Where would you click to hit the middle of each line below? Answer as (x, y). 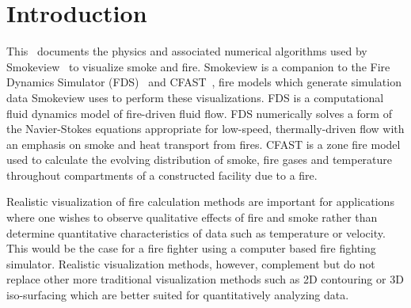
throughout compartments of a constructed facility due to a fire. (162, 175)
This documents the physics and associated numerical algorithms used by (187, 51)
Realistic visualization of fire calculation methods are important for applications (200, 202)
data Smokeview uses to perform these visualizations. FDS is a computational (195, 97)
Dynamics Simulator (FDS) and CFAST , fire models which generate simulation (204, 82)
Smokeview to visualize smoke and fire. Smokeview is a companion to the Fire (198, 66)
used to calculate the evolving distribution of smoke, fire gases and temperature (200, 160)
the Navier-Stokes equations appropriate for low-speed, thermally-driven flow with (205, 129)
